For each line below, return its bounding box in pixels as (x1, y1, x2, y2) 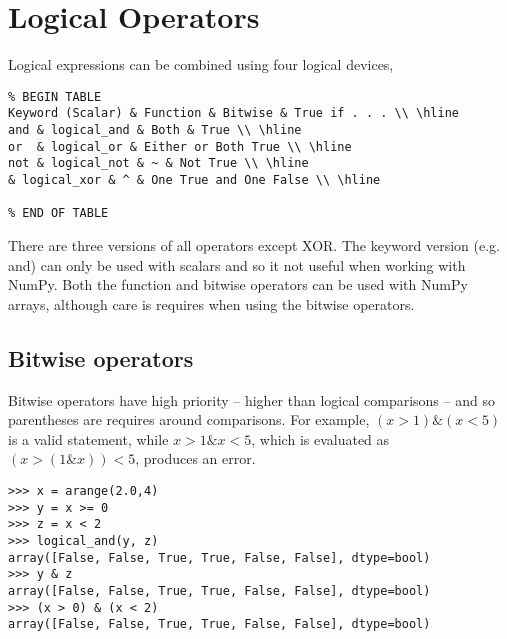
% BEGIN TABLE (8, 89, 102, 104)
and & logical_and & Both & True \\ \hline (8, 123, 302, 138)
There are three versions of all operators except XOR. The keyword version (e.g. (8, 234, 500, 255)
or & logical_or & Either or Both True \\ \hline (8, 139, 352, 154)
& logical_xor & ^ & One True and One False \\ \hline (8, 173, 381, 187)
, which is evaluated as (251, 428, 390, 449)
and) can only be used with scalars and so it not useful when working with (8, 254, 466, 275)
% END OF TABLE (8, 206, 109, 221)
